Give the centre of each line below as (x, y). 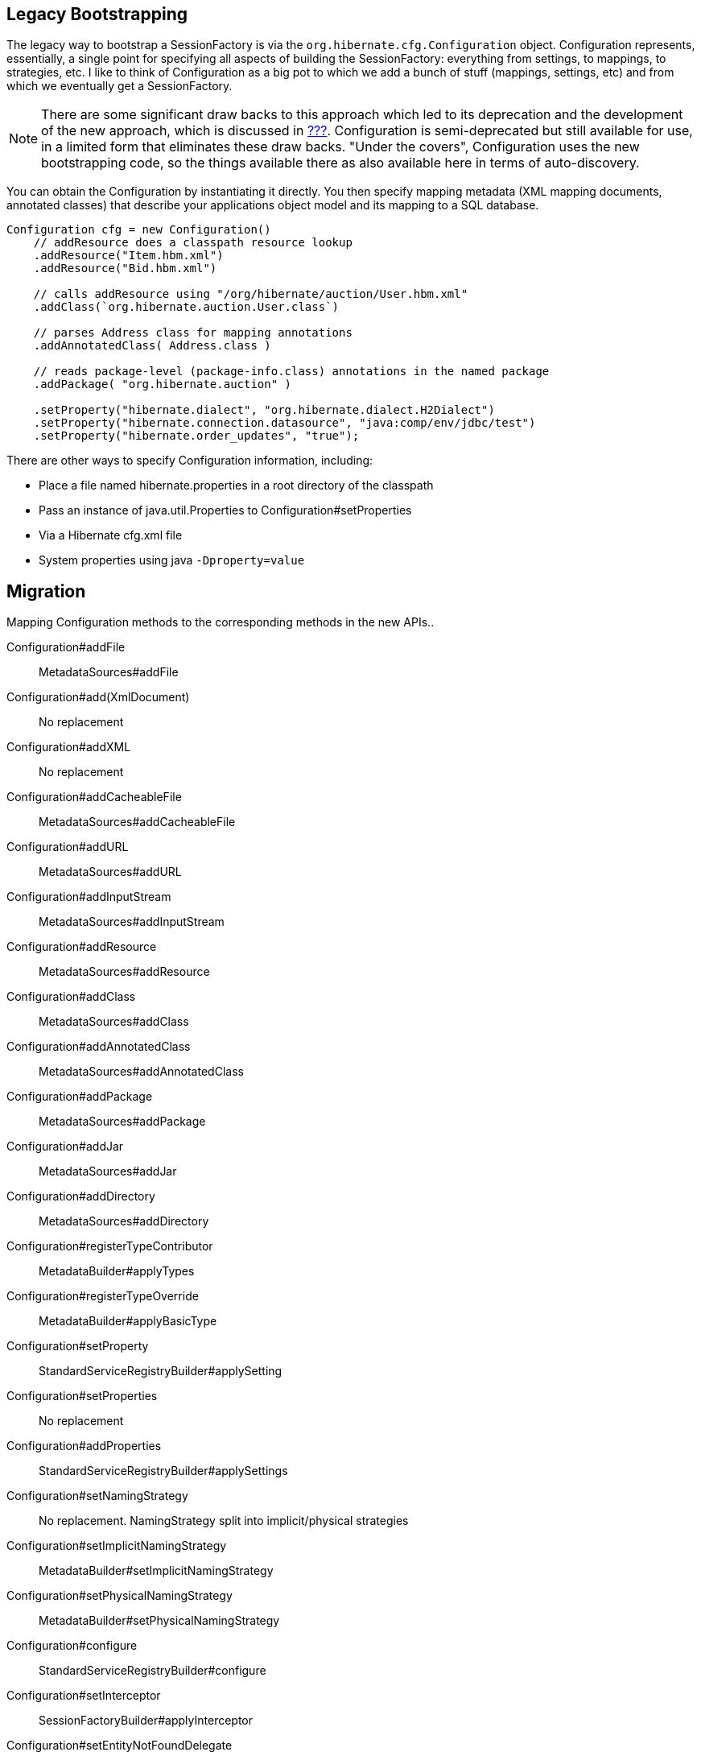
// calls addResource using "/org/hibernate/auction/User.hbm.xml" (251, 294)
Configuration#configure (72, 1646)
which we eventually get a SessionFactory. (120, 86)
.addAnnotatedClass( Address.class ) (152, 346)
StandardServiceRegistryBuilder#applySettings (163, 1471)
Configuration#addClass (71, 997)
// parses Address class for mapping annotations (193, 333)
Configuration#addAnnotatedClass (99, 1047)
